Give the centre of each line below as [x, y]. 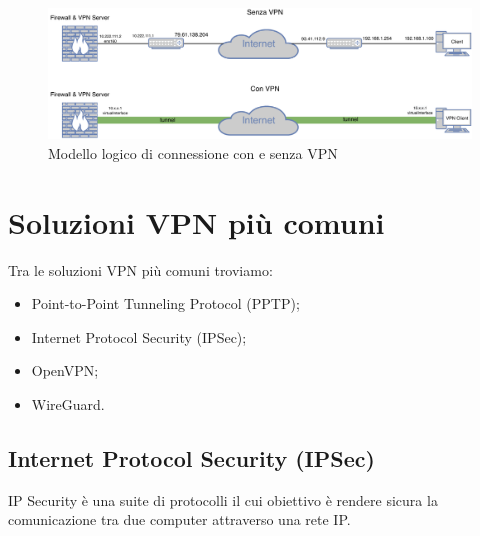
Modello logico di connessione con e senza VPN [193, 152]
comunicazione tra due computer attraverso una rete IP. [179, 519]
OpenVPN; [65, 370]
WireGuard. [68, 403]
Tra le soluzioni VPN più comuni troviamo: [140, 269]
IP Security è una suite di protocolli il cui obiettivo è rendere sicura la [223, 499]
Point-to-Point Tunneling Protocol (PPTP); [165, 303]
